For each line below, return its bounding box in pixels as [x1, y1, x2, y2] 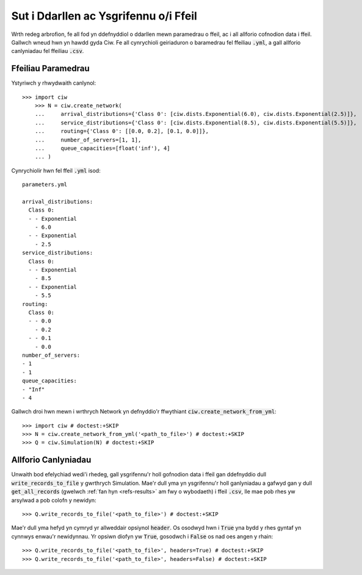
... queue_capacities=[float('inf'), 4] [34, 145, 170, 152]
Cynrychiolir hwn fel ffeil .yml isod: [11, 166, 101, 174]
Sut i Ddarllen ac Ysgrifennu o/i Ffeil [11, 9, 198, 23]
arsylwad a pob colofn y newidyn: [11, 496, 97, 504]
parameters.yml [22, 181, 68, 188]
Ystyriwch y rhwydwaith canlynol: [11, 79, 96, 87]
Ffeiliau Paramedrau [11, 63, 90, 74]
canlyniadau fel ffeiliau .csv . [11, 48, 84, 55]
